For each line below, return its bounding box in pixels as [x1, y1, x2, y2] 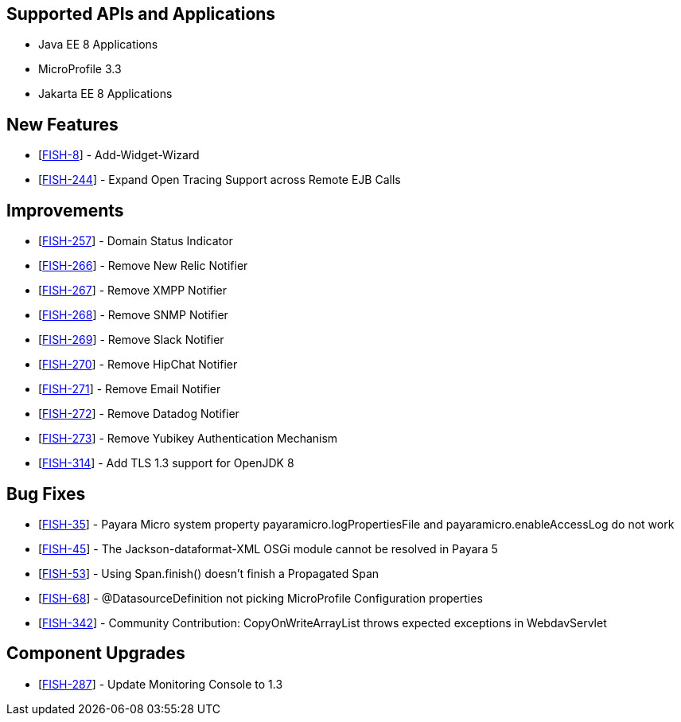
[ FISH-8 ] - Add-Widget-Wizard [38, 148, 200, 162]
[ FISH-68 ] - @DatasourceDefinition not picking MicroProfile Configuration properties [38, 591, 483, 605]
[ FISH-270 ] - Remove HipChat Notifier [38, 357, 238, 372]
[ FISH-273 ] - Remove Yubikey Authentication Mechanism [38, 431, 338, 446]
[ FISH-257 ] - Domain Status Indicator [38, 234, 233, 248]
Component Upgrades [6, 643, 185, 664]
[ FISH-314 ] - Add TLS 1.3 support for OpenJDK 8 [38, 456, 294, 470]
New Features [6, 114, 119, 135]
